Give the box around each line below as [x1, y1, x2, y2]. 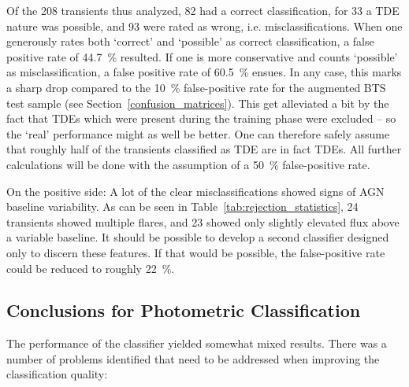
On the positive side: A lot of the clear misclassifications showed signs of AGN [6, 182, 385, 199]
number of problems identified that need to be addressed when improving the [6, 350, 380, 367]
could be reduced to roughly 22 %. [6, 260, 175, 276]
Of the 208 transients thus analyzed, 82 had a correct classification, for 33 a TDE [6, 2, 400, 18]
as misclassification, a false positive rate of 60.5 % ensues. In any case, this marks [6, 64, 402, 80]
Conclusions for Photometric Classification [6, 298, 361, 322]
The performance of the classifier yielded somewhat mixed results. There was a [6, 335, 387, 352]
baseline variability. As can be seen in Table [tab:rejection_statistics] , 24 [6, 198, 359, 215]
